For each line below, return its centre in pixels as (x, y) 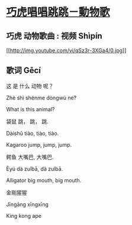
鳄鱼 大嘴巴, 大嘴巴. (30, 157)
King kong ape (24, 216)
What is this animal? (30, 109)
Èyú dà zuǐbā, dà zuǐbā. (35, 169)
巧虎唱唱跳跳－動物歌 (58, 12)
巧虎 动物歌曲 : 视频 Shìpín (54, 36)
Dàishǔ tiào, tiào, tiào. (33, 133)
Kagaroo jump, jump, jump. (39, 144)
